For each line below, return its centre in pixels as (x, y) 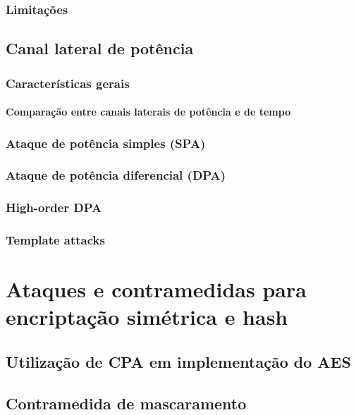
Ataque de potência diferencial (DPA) (116, 175)
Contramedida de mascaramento (126, 403)
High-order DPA (54, 207)
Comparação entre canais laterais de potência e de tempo (148, 112)
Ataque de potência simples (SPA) (106, 143)
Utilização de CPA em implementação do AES (178, 361)
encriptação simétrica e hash (147, 317)
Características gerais (68, 83)
